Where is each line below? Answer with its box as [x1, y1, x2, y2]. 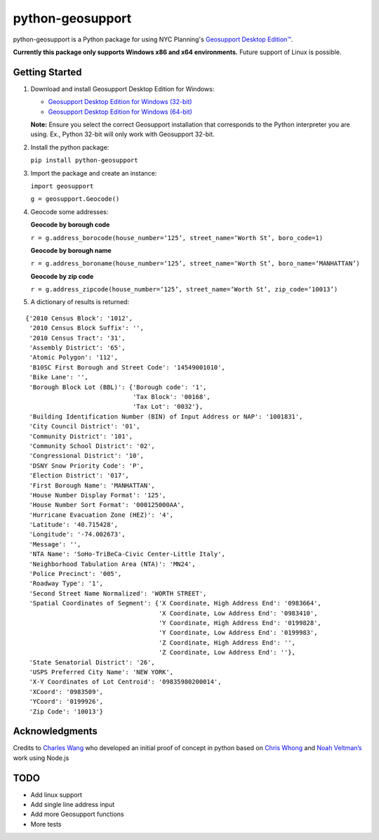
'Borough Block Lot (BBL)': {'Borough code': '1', [29, 383, 207, 391]
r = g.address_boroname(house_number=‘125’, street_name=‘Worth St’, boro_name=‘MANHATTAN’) [30, 260, 361, 268]
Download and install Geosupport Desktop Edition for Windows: [30, 84, 215, 93]
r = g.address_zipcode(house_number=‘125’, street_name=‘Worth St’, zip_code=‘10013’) [30, 285, 338, 294]
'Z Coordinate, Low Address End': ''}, [158, 648, 296, 657]
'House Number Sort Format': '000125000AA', [29, 501, 185, 509]
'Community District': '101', [29, 432, 133, 440]
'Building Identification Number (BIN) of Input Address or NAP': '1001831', [29, 412, 303, 421]
